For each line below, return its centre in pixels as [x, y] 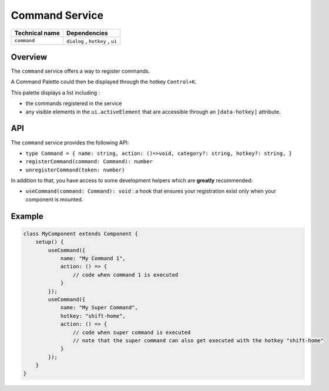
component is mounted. [54, 199]
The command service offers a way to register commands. [80, 71]
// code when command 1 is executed [125, 275]
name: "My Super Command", [99, 308]
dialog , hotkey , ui [92, 41]
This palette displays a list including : [56, 92]
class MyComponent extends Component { [80, 234]
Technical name [37, 33]
